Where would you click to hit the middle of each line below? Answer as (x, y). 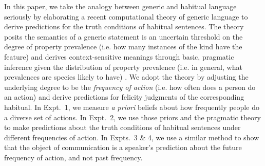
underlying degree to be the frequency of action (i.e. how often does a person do (130, 87)
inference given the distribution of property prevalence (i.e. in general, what (123, 67)
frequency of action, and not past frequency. (73, 157)
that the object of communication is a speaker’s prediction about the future (123, 147)
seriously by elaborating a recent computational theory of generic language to (126, 16)
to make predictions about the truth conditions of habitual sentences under (122, 127)
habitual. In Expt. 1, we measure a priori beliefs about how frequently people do (132, 107)
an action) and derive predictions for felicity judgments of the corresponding (124, 97)
